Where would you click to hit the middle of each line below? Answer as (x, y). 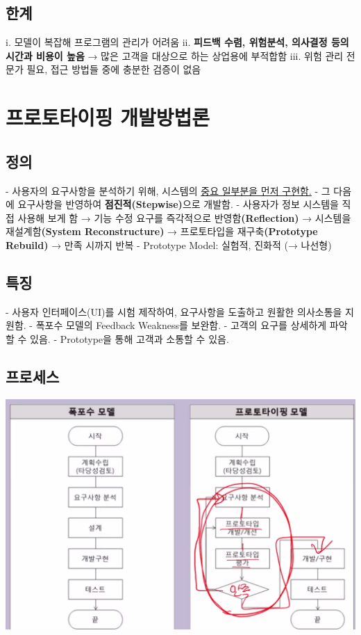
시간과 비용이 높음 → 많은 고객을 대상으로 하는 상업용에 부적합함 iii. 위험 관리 (175, 55)
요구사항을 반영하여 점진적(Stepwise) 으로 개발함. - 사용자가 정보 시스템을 (178, 204)
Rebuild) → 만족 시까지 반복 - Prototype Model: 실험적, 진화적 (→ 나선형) (169, 244)
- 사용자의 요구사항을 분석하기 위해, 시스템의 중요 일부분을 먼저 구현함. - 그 (168, 190)
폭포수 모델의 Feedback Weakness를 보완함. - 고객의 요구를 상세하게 (181, 325)
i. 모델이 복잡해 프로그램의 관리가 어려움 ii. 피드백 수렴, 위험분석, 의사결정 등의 (177, 42)
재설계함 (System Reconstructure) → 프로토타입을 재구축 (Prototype (162, 231)
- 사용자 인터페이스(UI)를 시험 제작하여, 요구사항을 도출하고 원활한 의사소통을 (174, 311)
